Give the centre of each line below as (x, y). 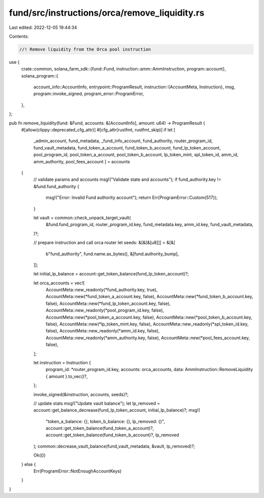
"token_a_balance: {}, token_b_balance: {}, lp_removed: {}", (105, 421)
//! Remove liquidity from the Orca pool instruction (85, 49)
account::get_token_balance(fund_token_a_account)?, (100, 428)
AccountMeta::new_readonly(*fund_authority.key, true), (102, 290)
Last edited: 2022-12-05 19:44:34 (43, 27)
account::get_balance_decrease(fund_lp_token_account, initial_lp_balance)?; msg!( (117, 410)
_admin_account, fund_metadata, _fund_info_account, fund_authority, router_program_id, (123, 141)
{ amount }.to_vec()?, (67, 376)
